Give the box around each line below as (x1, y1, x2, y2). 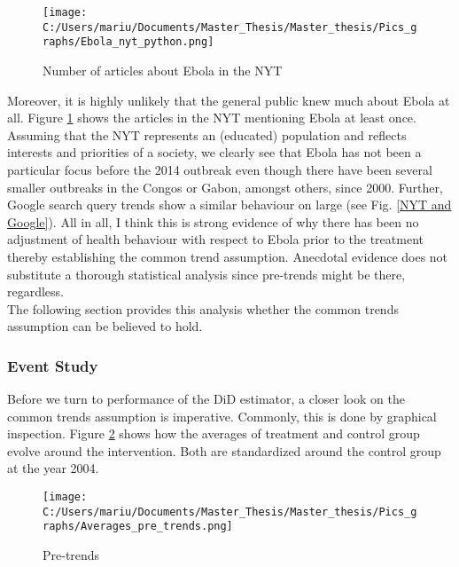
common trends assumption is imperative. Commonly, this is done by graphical (7, 406, 437, 425)
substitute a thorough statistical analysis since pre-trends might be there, (7, 264, 406, 283)
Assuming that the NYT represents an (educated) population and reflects (7, 125, 407, 144)
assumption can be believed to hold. (7, 317, 203, 335)
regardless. (7, 282, 65, 301)
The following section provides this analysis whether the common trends (7, 299, 399, 318)
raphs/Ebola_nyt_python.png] (43, 35, 214, 49)
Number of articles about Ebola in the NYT (43, 60, 283, 79)
